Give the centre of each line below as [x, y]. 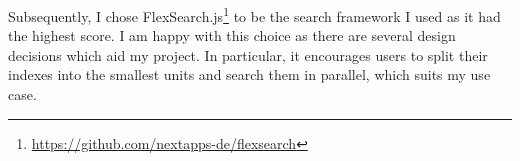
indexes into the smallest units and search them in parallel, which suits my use [249, 74]
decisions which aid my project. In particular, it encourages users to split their [248, 54]
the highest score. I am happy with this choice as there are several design [232, 35]
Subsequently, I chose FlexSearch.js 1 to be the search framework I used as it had [254, 14]
